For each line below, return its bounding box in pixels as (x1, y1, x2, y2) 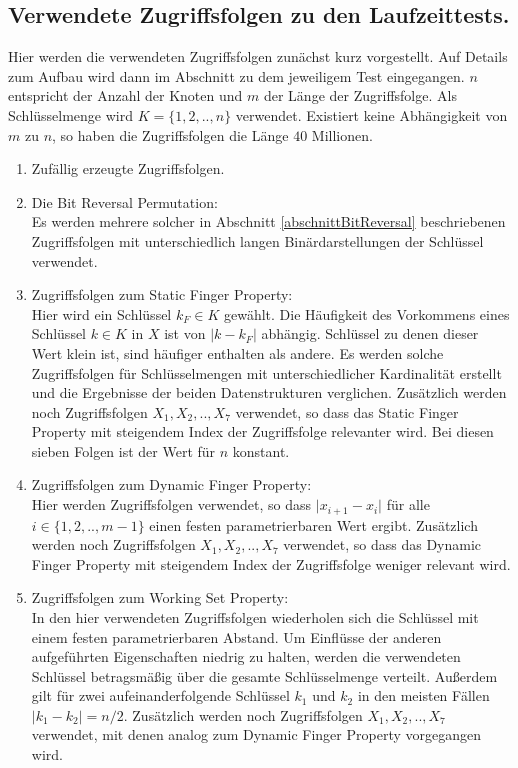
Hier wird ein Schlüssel (31, 303, 172, 324)
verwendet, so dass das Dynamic (283, 534, 482, 555)
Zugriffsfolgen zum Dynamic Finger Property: (31, 474, 312, 495)
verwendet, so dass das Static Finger (235, 401, 459, 422)
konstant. (232, 440, 290, 461)
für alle (386, 494, 430, 515)
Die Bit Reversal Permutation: (31, 191, 218, 212)
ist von (164, 323, 206, 344)
